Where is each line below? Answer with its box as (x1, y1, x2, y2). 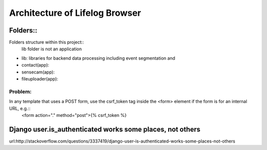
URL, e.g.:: (9, 105, 31, 111)
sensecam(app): (21, 69, 55, 75)
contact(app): (21, 62, 49, 68)
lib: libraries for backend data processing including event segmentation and (21, 55, 176, 61)
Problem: (9, 88, 32, 95)
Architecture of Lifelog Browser (9, 7, 141, 18)
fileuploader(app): (21, 76, 58, 82)
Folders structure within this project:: (9, 39, 84, 45)
